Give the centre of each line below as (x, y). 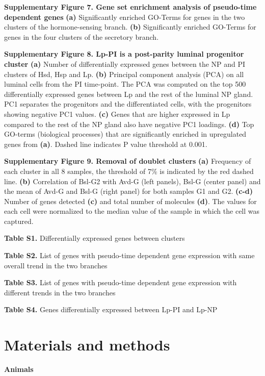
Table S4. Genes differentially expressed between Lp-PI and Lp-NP (111, 309)
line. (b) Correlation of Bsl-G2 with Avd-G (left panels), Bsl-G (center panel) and (132, 181)
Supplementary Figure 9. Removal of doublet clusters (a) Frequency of (128, 161)
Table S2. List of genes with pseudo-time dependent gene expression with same (129, 255)
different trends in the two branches (60, 292)
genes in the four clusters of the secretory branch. (82, 36)
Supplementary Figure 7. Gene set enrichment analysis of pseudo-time (130, 7)
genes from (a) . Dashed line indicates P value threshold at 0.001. (106, 144)
